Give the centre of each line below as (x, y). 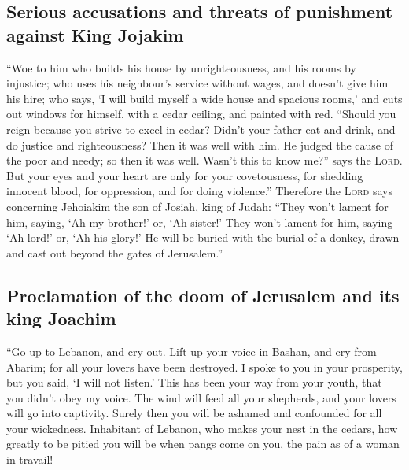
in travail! (30, 459)
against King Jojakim (95, 34)
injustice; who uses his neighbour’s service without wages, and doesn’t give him (197, 83)
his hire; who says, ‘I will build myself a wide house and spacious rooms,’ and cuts (204, 98)
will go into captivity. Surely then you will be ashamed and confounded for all (194, 413)
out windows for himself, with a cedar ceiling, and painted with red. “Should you (201, 114)
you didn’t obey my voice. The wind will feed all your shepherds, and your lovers (201, 397)
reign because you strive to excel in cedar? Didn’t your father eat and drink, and (201, 129)
